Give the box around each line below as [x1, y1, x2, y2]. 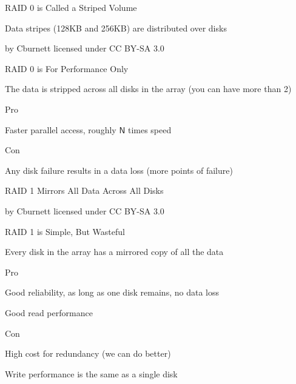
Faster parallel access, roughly [5, 123, 116, 136]
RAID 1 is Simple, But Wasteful [5, 225, 125, 237]
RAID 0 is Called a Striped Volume [5, 1, 137, 13]
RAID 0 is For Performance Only [5, 62, 129, 74]
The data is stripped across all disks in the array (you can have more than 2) [5, 82, 292, 95]
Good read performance [5, 306, 93, 319]
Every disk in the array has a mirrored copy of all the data [5, 245, 224, 258]
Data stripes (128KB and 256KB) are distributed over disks [5, 21, 227, 34]
